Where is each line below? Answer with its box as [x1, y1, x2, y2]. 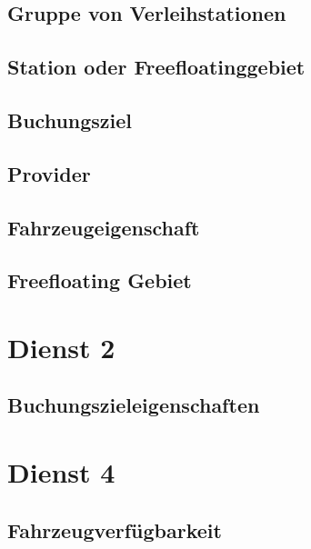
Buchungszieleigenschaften [7, 391, 260, 419]
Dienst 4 [7, 454, 115, 491]
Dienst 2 [7, 328, 115, 365]
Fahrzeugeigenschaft [7, 213, 200, 241]
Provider [7, 159, 91, 187]
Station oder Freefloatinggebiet [7, 53, 306, 81]
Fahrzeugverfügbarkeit [7, 515, 222, 544]
